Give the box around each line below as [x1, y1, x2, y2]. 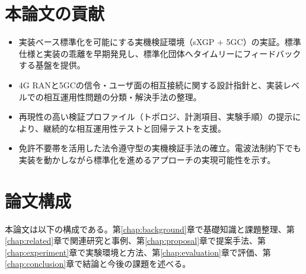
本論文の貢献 [5, 1, 105, 26]
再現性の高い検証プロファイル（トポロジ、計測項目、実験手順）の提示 [18, 110, 293, 123]
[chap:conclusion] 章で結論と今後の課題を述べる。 [5, 257, 191, 270]
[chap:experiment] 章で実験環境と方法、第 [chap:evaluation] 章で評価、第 [5, 246, 271, 258]
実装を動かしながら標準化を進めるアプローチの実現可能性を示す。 [18, 153, 276, 165]
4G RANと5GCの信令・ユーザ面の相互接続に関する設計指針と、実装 [18, 78, 283, 91]
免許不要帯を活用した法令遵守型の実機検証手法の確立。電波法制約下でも [18, 142, 301, 154]
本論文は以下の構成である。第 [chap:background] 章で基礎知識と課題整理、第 [5, 222, 295, 235]
